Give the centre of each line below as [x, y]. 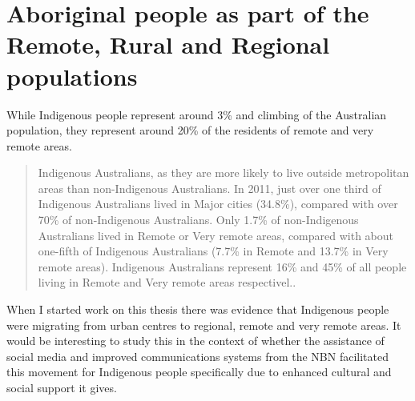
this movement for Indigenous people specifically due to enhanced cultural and [199, 372]
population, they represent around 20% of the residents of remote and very [190, 130]
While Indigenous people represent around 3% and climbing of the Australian [197, 114]
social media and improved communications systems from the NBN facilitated [198, 356]
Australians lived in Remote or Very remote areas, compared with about [216, 235]
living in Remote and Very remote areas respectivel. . [167, 282]
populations [72, 76]
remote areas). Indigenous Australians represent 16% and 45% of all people [222, 266]
